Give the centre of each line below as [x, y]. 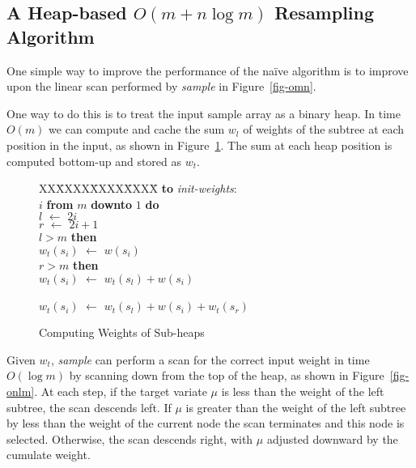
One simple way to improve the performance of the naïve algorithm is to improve [208, 70]
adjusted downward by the [332, 438]
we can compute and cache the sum [137, 129]
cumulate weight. [49, 455]
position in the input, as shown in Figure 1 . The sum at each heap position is [200, 145]
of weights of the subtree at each [324, 129]
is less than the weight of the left [303, 391]
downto [112, 204]
